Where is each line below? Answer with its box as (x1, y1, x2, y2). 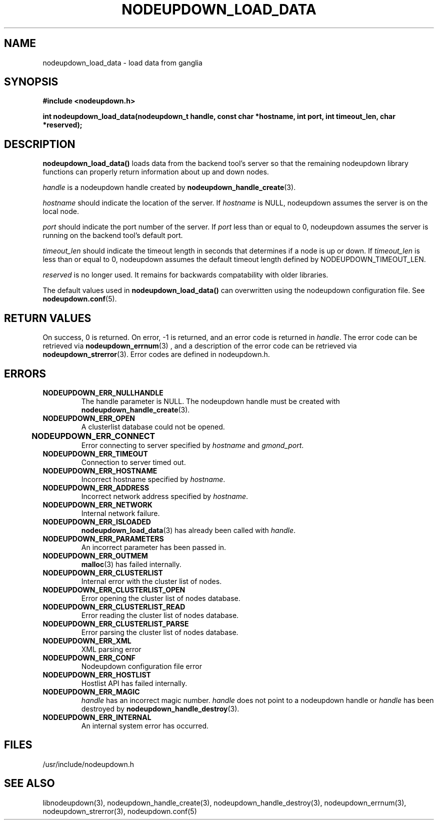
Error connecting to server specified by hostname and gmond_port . (81, 440, 304, 449)
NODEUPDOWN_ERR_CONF (42, 653, 135, 662)
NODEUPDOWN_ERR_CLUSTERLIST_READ (42, 602, 185, 611)
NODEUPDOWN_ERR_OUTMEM (42, 551, 148, 560)
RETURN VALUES (4, 311, 91, 324)
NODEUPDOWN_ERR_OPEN (42, 413, 135, 422)
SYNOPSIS (4, 75, 58, 88)
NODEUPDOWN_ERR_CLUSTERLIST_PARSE (42, 619, 189, 628)
